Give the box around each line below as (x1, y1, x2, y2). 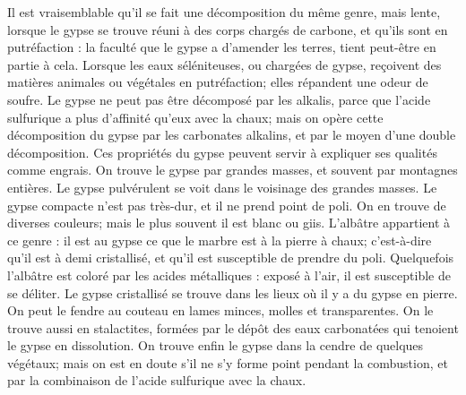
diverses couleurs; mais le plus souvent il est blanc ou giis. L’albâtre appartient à (7, 213, 451, 232)
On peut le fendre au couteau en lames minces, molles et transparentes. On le (7, 301, 434, 320)
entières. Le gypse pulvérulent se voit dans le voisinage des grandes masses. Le (7, 177, 437, 196)
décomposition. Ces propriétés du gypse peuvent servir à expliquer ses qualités (7, 142, 437, 161)
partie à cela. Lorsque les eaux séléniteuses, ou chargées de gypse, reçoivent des (7, 55, 442, 73)
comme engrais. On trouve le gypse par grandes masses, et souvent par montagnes (7, 160, 458, 179)
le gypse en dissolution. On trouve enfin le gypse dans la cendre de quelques (7, 336, 424, 355)
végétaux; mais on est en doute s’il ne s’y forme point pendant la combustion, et (7, 353, 448, 372)
